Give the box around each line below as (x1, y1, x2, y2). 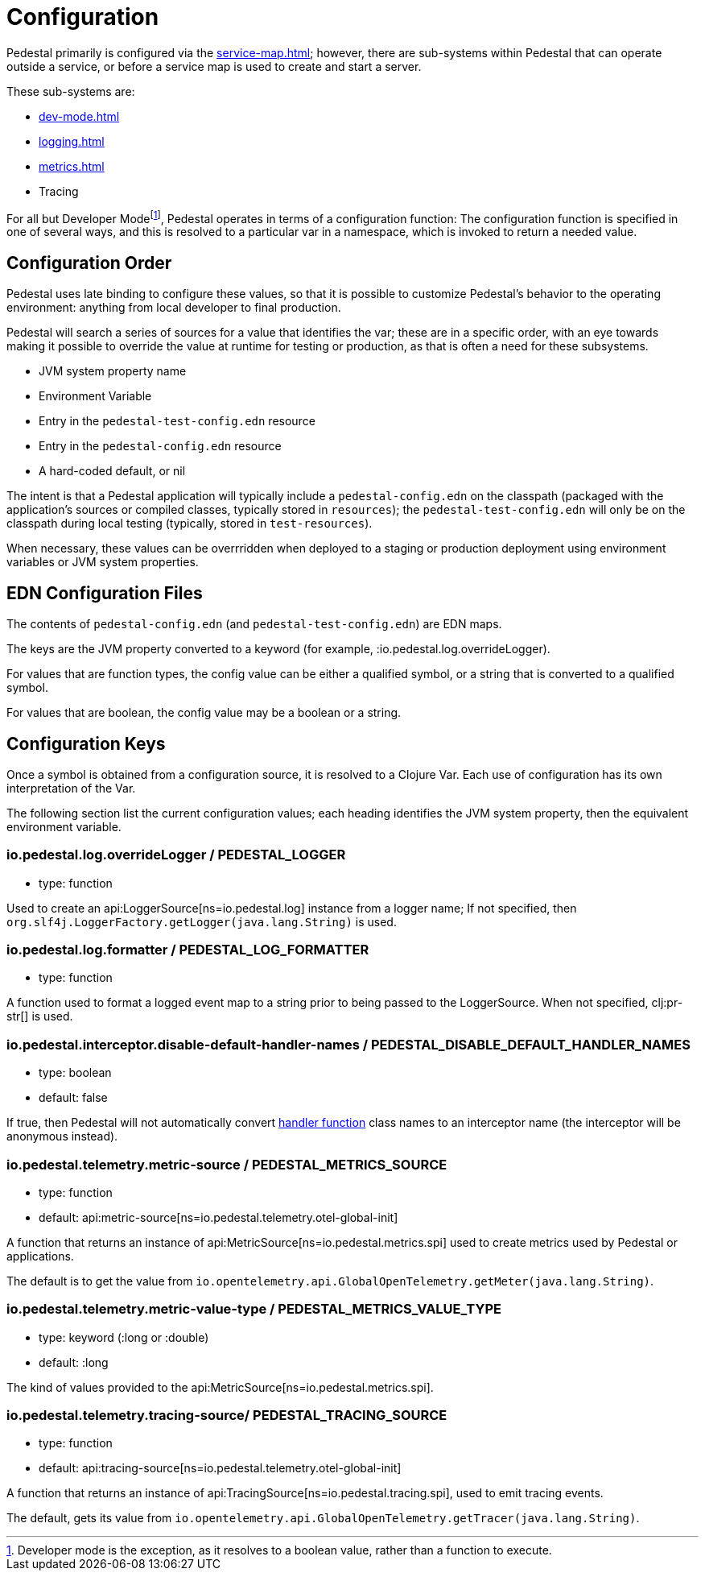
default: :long (39, 1355, 109, 1369)
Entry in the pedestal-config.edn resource (39, 439, 282, 453)
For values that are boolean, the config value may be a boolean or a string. (6, 706, 402, 720)
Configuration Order (6, 252, 172, 273)
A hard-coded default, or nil (39, 464, 186, 478)
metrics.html (39, 159, 105, 173)
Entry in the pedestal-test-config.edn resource (39, 414, 315, 428)
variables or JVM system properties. (6, 555, 199, 569)
